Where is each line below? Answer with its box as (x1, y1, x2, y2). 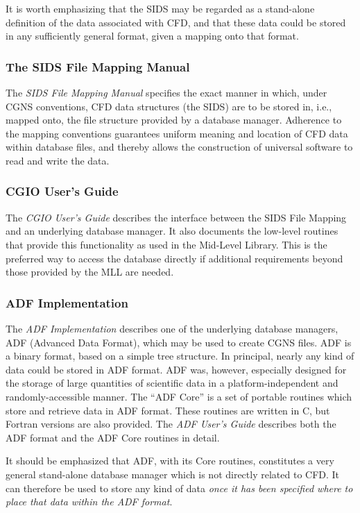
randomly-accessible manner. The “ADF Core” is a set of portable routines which (6, 389, 352, 403)
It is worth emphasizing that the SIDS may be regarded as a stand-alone (6, 1, 315, 15)
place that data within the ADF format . (6, 494, 173, 509)
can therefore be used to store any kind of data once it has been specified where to (6, 480, 353, 495)
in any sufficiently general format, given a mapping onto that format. (6, 28, 299, 43)
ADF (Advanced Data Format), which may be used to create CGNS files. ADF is (6, 335, 352, 349)
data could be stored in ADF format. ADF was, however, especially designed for (6, 362, 347, 376)
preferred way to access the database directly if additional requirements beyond (6, 251, 343, 265)
